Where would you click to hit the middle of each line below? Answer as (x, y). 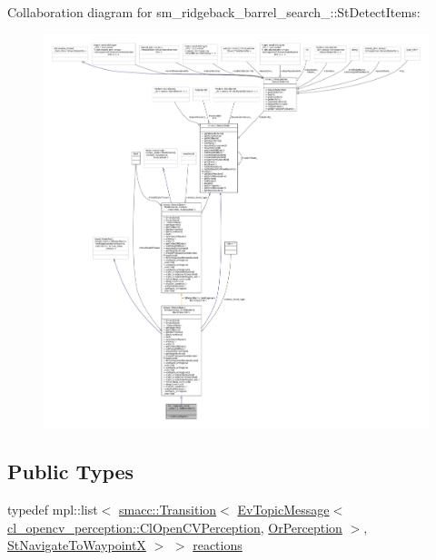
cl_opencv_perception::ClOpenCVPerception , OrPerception (175, 527)
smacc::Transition (168, 510)
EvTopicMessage (283, 510)
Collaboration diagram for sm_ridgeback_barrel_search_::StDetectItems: (214, 12)
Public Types (71, 472)
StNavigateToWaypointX (77, 545)
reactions (218, 545)
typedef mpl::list (53, 510)
